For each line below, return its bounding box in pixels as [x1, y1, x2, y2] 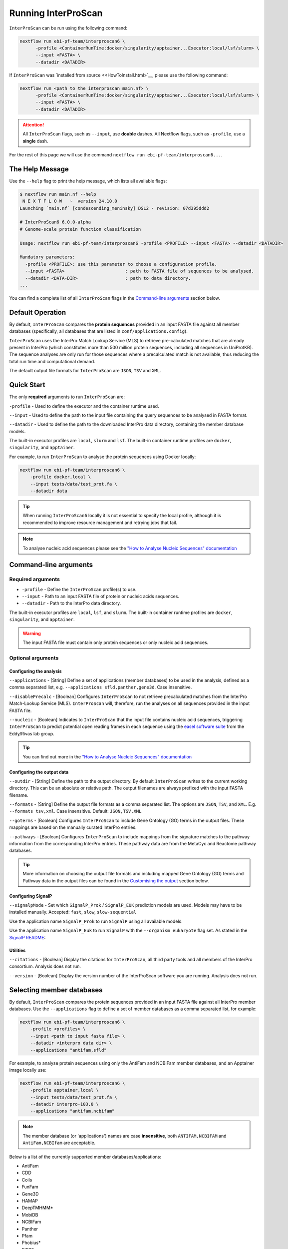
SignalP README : [9, 934, 46, 940]
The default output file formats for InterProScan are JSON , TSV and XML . [9, 368, 162, 374]
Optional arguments [9, 654, 59, 661]
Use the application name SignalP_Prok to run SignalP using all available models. [9, 918, 183, 924]
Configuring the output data [9, 769, 69, 775]
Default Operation [9, 308, 66, 317]
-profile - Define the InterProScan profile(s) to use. [21, 586, 137, 592]
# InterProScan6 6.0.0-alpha [19, 219, 91, 225]
